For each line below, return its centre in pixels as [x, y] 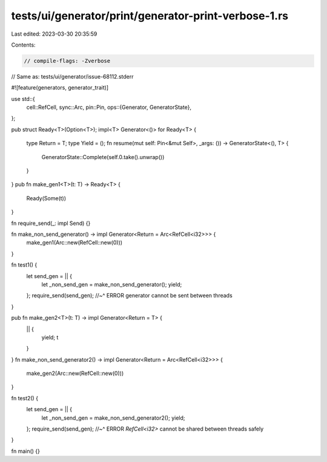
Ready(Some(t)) [46, 198]
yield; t [50, 337]
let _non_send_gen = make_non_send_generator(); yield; [112, 284]
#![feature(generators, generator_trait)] [60, 88]
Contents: [23, 45]
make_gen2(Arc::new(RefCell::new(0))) [75, 373]
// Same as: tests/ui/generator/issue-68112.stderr [72, 76]
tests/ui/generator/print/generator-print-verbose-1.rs [150, 16]
